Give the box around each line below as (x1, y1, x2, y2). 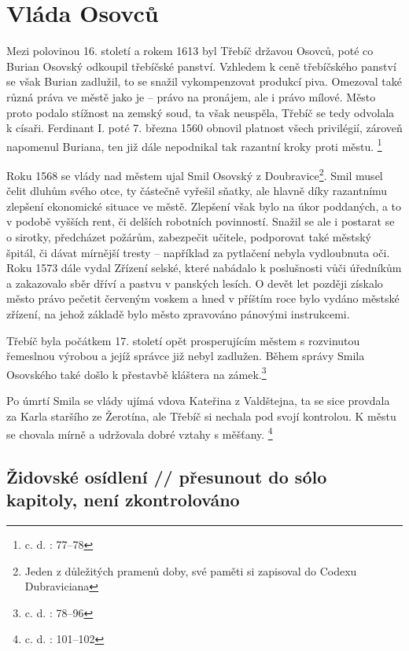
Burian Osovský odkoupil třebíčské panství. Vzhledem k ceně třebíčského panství (6, 57, 396, 74)
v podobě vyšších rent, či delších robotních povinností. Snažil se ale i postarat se (6, 213, 395, 230)
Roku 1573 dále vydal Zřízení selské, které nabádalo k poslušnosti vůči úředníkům (6, 259, 402, 276)
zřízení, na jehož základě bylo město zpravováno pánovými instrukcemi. (6, 305, 350, 322)
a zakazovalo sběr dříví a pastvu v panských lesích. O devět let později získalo (6, 274, 383, 291)
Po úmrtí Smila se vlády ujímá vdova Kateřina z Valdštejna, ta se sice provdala (6, 392, 390, 408)
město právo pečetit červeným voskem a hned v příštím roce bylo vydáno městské (6, 290, 400, 307)
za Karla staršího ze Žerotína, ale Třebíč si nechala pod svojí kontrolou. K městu (6, 407, 396, 424)
